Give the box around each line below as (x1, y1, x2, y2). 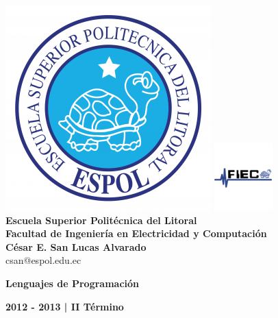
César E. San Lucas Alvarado (5, 239, 147, 254)
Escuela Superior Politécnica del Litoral (5, 212, 197, 227)
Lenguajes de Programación (5, 276, 140, 290)
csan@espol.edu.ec (5, 253, 81, 267)
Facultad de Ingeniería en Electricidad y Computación (5, 226, 267, 241)
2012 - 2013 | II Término (5, 299, 124, 313)
